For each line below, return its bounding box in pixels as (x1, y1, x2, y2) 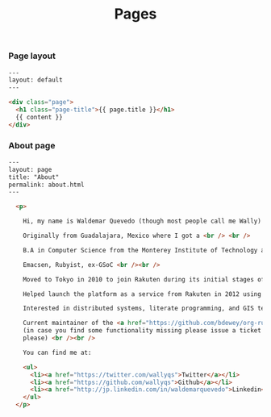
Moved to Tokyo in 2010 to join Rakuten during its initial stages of (23, 275, 265, 283)
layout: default (8, 76, 63, 85)
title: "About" (8, 173, 60, 181)
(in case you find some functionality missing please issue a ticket (23, 327, 262, 335)
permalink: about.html (8, 181, 85, 189)
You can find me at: (23, 348, 92, 357)
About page (8, 140, 56, 151)
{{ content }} (15, 113, 63, 121)
